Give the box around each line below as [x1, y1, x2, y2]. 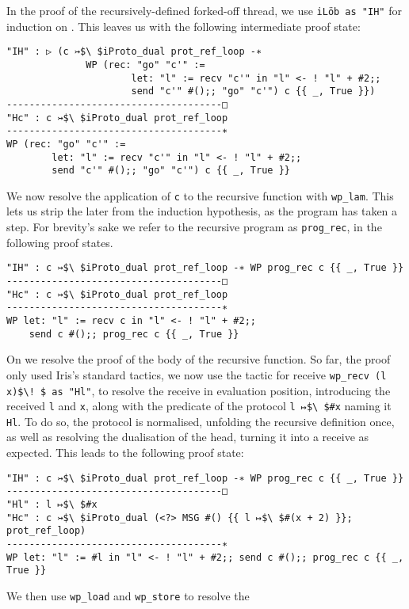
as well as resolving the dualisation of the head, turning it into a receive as [6, 428, 369, 445]
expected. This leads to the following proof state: [6, 444, 244, 461]
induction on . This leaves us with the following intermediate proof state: [6, 17, 361, 34]
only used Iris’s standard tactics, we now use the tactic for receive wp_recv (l [6, 366, 387, 383]
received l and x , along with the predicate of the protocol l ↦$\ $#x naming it [6, 398, 392, 414]
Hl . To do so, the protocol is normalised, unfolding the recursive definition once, [6, 413, 395, 429]
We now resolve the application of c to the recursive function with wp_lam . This [6, 187, 394, 204]
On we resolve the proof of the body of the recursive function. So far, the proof [6, 351, 391, 367]
